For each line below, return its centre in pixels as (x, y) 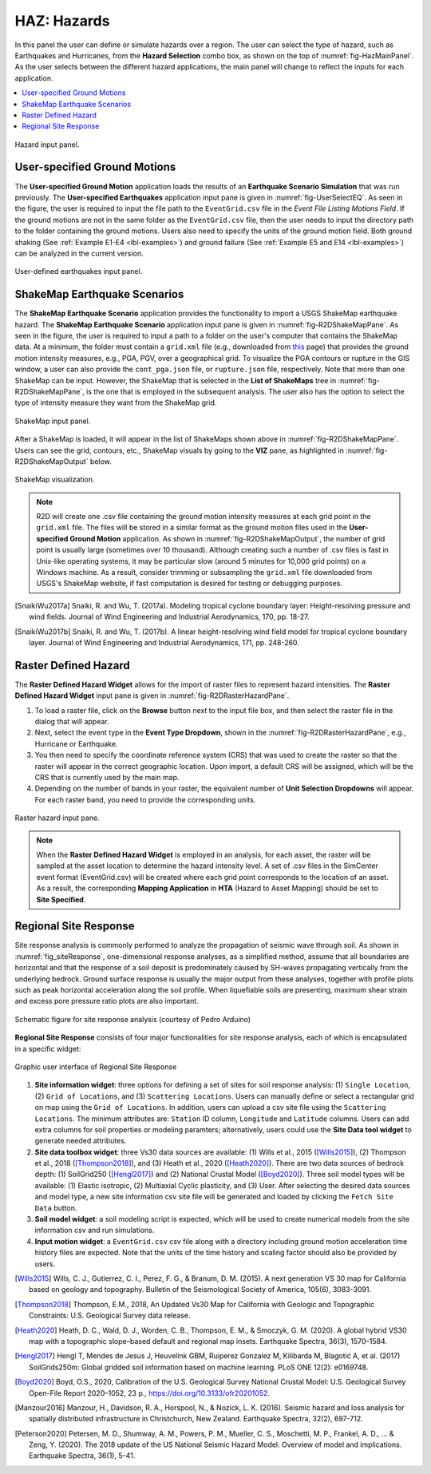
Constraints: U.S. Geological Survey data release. (110, 1316)
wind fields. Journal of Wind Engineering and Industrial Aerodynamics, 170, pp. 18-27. (170, 617)
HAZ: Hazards (62, 21)
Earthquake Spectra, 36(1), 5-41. (82, 1456)
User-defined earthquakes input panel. (79, 271)
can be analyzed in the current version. (79, 253)
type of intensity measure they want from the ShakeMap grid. (116, 402)
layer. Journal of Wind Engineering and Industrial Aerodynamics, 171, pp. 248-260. (164, 642)
